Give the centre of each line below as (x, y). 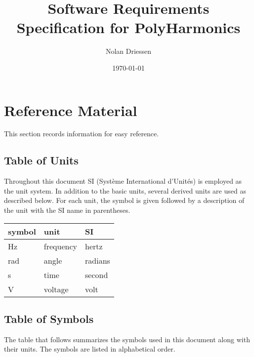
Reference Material (71, 110)
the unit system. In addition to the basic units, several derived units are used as (125, 190)
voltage (56, 289)
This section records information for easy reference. (82, 134)
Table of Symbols (49, 318)
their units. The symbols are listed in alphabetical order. (90, 349)
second (97, 275)
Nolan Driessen (128, 51)
